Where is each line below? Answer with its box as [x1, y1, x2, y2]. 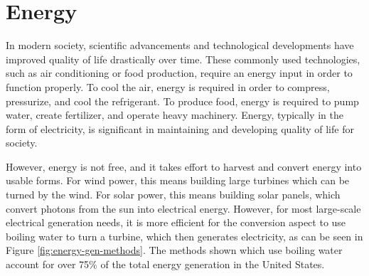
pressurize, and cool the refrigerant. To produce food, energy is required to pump [6, 93, 359, 108]
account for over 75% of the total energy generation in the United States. [6, 257, 325, 272]
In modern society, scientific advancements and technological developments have [6, 38, 354, 53]
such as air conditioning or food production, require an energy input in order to [6, 65, 353, 80]
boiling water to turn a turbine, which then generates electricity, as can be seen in [6, 228, 363, 243]
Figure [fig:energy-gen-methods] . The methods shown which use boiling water [6, 243, 343, 258]
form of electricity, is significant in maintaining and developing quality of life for [6, 121, 354, 136]
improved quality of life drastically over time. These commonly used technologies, [6, 51, 360, 66]
